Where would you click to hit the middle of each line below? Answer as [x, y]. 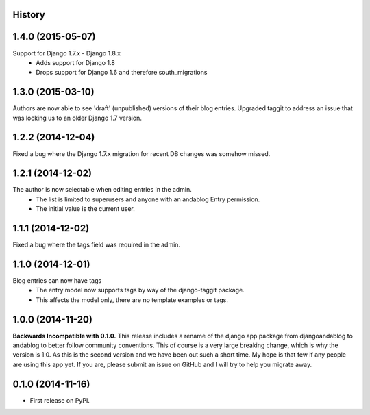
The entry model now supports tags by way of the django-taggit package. [140, 290]
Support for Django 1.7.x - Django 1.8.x [67, 53]
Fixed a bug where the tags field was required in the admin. [97, 245]
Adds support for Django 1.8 [76, 62]
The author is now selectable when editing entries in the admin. [102, 190]
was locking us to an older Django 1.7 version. [77, 118]
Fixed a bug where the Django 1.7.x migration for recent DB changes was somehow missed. [141, 153]
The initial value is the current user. [85, 209]
